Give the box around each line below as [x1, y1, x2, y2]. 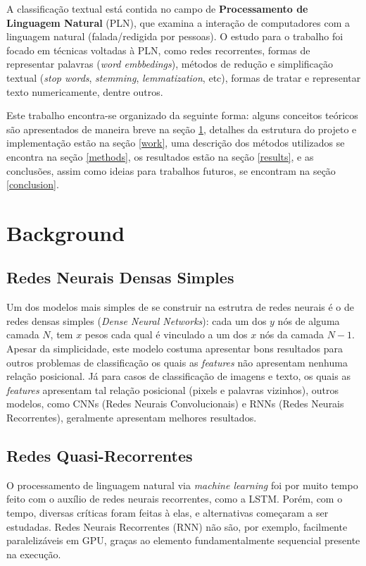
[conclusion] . [6, 177, 59, 192]
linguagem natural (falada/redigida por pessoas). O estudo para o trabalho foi [6, 29, 343, 44]
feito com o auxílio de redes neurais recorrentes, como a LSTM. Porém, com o [6, 491, 343, 506]
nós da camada [259, 327, 324, 342]
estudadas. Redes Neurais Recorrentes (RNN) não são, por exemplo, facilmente [6, 519, 348, 534]
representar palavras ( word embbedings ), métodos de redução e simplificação [6, 56, 334, 71]
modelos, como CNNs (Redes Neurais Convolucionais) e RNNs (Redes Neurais [6, 396, 344, 411]
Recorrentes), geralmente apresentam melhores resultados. [6, 410, 257, 425]
